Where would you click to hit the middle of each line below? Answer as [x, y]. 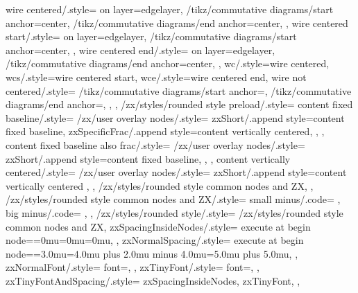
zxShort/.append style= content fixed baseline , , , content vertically [148, 158]
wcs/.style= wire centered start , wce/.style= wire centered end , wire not [156, 77]
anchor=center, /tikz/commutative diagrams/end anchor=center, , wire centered [177, 23]
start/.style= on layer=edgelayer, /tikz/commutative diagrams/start [151, 36]
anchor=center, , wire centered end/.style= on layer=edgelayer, [140, 50]
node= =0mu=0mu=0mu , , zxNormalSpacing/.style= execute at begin [155, 240]
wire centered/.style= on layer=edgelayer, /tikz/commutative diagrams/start [170, 9]
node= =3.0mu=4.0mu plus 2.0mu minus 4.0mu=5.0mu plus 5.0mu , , [152, 253]
